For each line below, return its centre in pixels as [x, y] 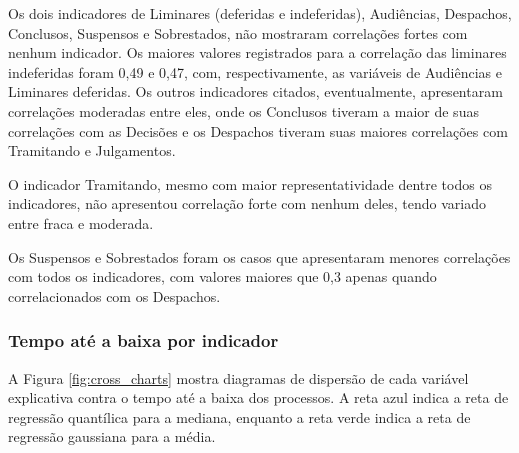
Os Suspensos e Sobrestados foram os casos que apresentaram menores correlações [259, 256]
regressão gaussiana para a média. [112, 436]
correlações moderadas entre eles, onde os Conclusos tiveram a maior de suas [243, 110]
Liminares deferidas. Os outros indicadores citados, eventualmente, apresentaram [255, 91]
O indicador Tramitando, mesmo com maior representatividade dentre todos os [250, 183]
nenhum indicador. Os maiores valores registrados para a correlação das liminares [257, 52]
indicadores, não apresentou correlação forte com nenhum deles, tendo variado [247, 203]
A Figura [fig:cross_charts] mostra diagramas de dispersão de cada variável [238, 377]
